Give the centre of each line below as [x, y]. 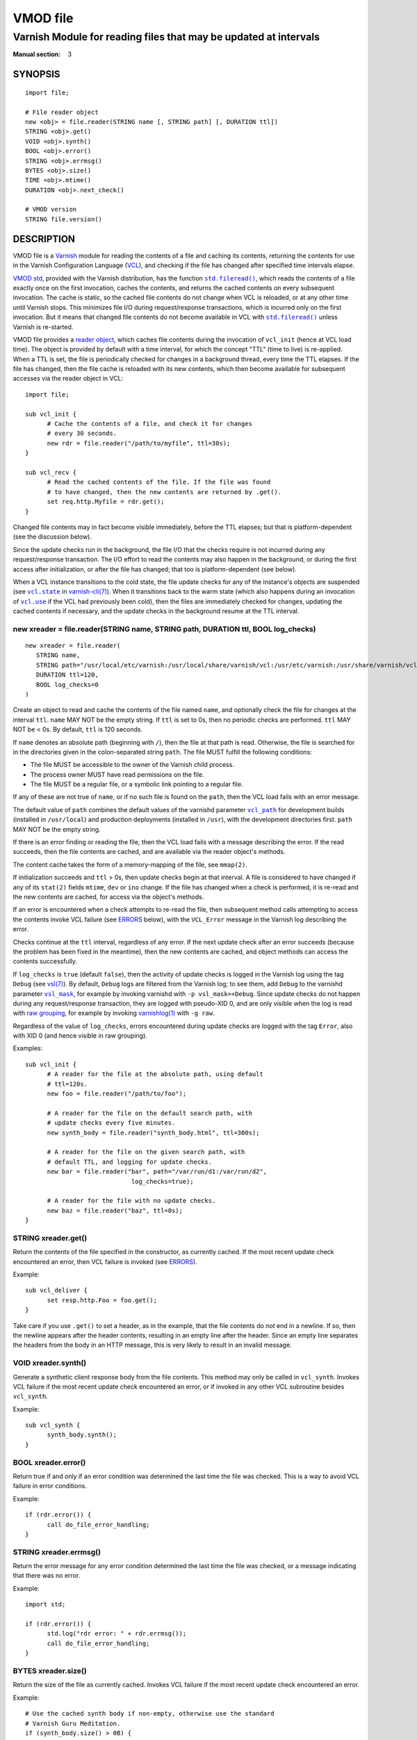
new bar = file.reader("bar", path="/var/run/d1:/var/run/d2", [157, 1172]
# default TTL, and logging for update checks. [129, 1162]
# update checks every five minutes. [111, 1123]
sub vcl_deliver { [57, 1290]
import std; [46, 1605]
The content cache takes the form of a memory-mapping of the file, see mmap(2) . [130, 864]
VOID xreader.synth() [50, 1363]
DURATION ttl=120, [67, 675]
